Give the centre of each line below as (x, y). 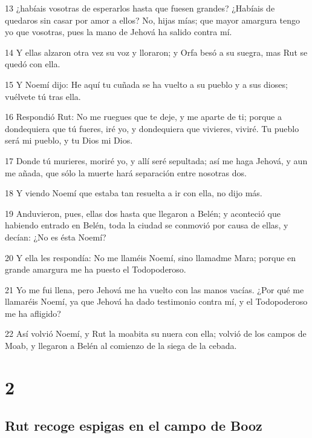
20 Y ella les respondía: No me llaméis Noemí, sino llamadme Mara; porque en (151, 257)
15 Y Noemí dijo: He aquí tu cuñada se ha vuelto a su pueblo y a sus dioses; (146, 84)
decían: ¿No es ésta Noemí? (56, 237)
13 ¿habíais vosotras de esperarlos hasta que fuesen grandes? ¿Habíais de (140, 8)
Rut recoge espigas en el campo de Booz (134, 426)
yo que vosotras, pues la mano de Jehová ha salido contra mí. (119, 32)
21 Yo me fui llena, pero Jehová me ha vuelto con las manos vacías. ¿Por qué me (154, 289)
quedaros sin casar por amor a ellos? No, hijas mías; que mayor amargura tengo (152, 20)
